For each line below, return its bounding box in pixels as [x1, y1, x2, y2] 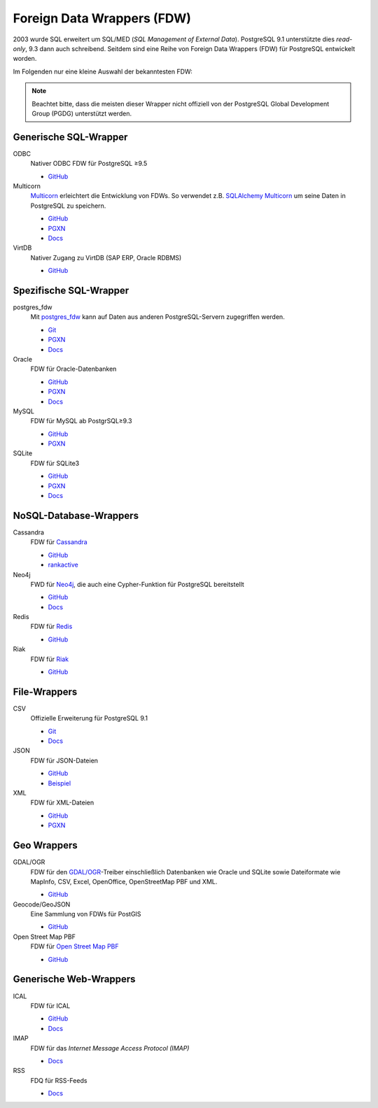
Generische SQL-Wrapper [13, 131, 128, 143]
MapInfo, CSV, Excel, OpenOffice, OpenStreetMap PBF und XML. [30, 877, 218, 886]
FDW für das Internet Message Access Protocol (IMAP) [30, 1044, 190, 1052]
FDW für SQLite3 [30, 459, 80, 467]
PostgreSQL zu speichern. [30, 201, 106, 210]
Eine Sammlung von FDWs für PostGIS [30, 910, 141, 918]
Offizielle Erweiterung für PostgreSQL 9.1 [30, 714, 148, 723]
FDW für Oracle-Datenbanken [30, 364, 117, 374]
